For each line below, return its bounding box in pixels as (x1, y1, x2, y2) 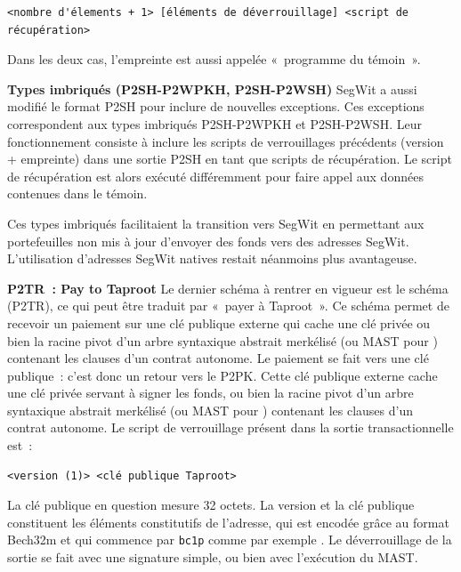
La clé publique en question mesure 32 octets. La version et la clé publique (7, 495, 415, 514)
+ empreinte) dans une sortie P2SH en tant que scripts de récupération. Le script (7, 149, 452, 168)
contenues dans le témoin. (7, 184, 148, 203)
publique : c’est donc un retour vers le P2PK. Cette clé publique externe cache (7, 366, 438, 384)
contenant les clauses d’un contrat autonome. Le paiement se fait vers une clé (7, 349, 429, 367)
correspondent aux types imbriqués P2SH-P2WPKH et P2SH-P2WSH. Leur (7, 114, 422, 133)
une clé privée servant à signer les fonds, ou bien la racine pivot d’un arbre (7, 383, 414, 402)
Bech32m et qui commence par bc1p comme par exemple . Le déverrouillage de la (7, 530, 452, 549)
